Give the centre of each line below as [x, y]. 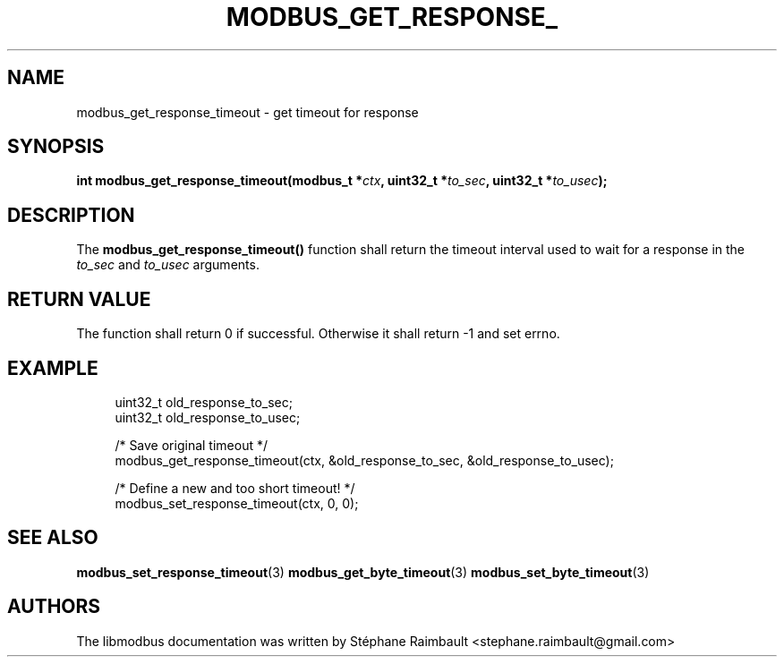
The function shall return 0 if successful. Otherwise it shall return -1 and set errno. [318, 334]
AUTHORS [54, 607]
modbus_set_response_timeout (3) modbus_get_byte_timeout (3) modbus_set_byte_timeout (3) [363, 572]
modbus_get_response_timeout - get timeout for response [247, 112]
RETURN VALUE [79, 299]
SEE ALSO [53, 538]
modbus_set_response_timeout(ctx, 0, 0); [237, 503]
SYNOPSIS [56, 147]
